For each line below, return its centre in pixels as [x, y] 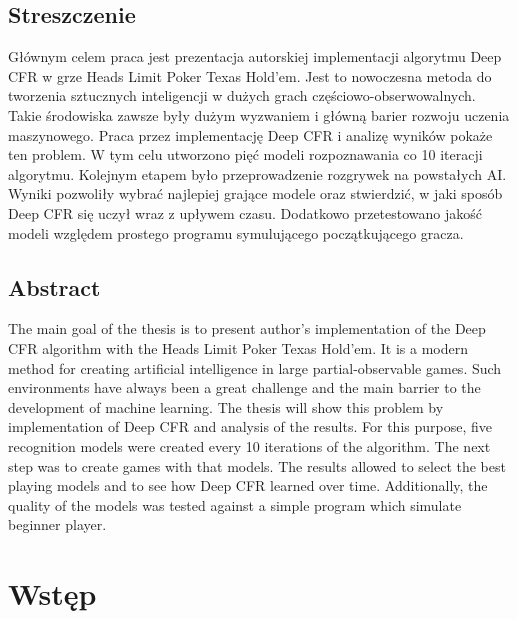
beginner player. [57, 524]
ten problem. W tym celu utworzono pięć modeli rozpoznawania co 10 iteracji [245, 154]
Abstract [54, 286]
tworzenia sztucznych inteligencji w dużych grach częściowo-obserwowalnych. [242, 95]
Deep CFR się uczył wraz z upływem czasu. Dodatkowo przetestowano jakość [245, 212]
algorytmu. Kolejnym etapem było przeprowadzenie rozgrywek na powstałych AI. [257, 173]
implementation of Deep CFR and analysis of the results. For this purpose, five [250, 426]
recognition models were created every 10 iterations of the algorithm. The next [249, 445]
